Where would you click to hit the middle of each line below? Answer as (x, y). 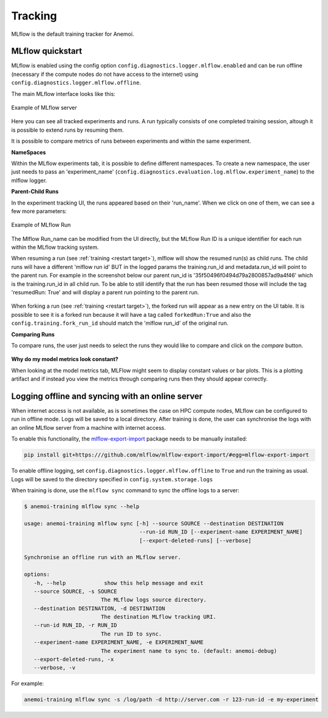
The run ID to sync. (131, 634)
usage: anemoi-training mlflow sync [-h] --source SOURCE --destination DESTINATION (154, 523)
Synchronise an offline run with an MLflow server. (103, 557)
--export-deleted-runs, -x (74, 659)
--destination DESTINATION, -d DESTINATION (99, 608)
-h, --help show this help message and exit (118, 583)
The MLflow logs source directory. (154, 600)
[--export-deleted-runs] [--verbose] (196, 540)
